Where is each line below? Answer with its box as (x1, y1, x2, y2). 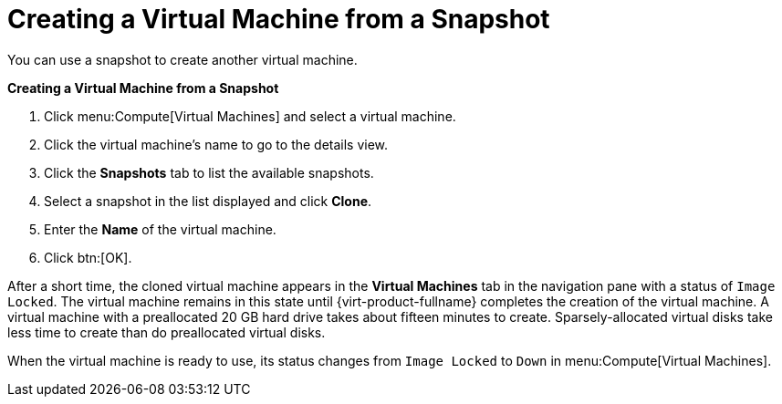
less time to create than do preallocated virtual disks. (7, 324, 326, 340)
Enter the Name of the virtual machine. (44, 221, 276, 237)
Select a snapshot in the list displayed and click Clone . (44, 192, 372, 209)
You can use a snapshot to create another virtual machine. (7, 51, 358, 67)
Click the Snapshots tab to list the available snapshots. (44, 164, 374, 181)
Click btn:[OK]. (44, 249, 132, 265)
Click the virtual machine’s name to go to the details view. (44, 136, 389, 152)
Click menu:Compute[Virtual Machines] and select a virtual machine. (44, 108, 456, 124)
